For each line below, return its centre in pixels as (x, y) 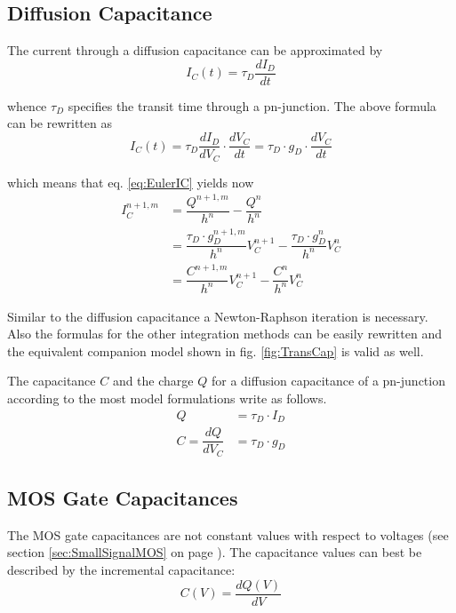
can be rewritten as (60, 123)
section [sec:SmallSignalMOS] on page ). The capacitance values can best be (215, 552)
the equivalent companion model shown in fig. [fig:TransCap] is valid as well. (216, 350)
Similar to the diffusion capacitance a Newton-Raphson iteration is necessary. (218, 316)
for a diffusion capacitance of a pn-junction (328, 381)
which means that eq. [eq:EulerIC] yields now (131, 182)
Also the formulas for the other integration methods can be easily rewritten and (224, 334)
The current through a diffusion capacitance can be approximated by (195, 50)
